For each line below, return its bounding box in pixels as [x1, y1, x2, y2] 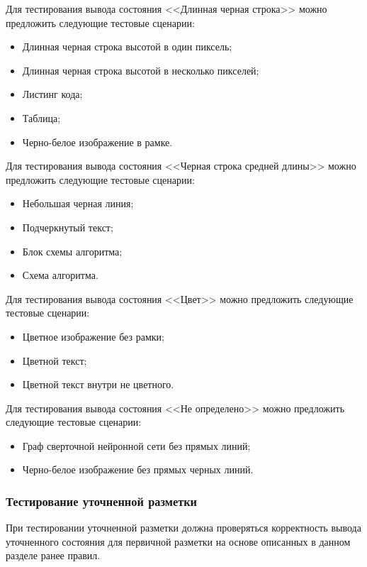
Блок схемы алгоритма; [22, 243, 123, 258]
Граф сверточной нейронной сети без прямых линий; [22, 438, 251, 453]
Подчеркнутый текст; [22, 219, 113, 234]
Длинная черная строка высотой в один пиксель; [22, 39, 232, 54]
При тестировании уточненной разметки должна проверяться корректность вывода [6, 520, 361, 535]
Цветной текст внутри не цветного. [22, 377, 174, 392]
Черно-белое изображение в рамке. [22, 134, 173, 149]
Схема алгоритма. [22, 268, 98, 282]
